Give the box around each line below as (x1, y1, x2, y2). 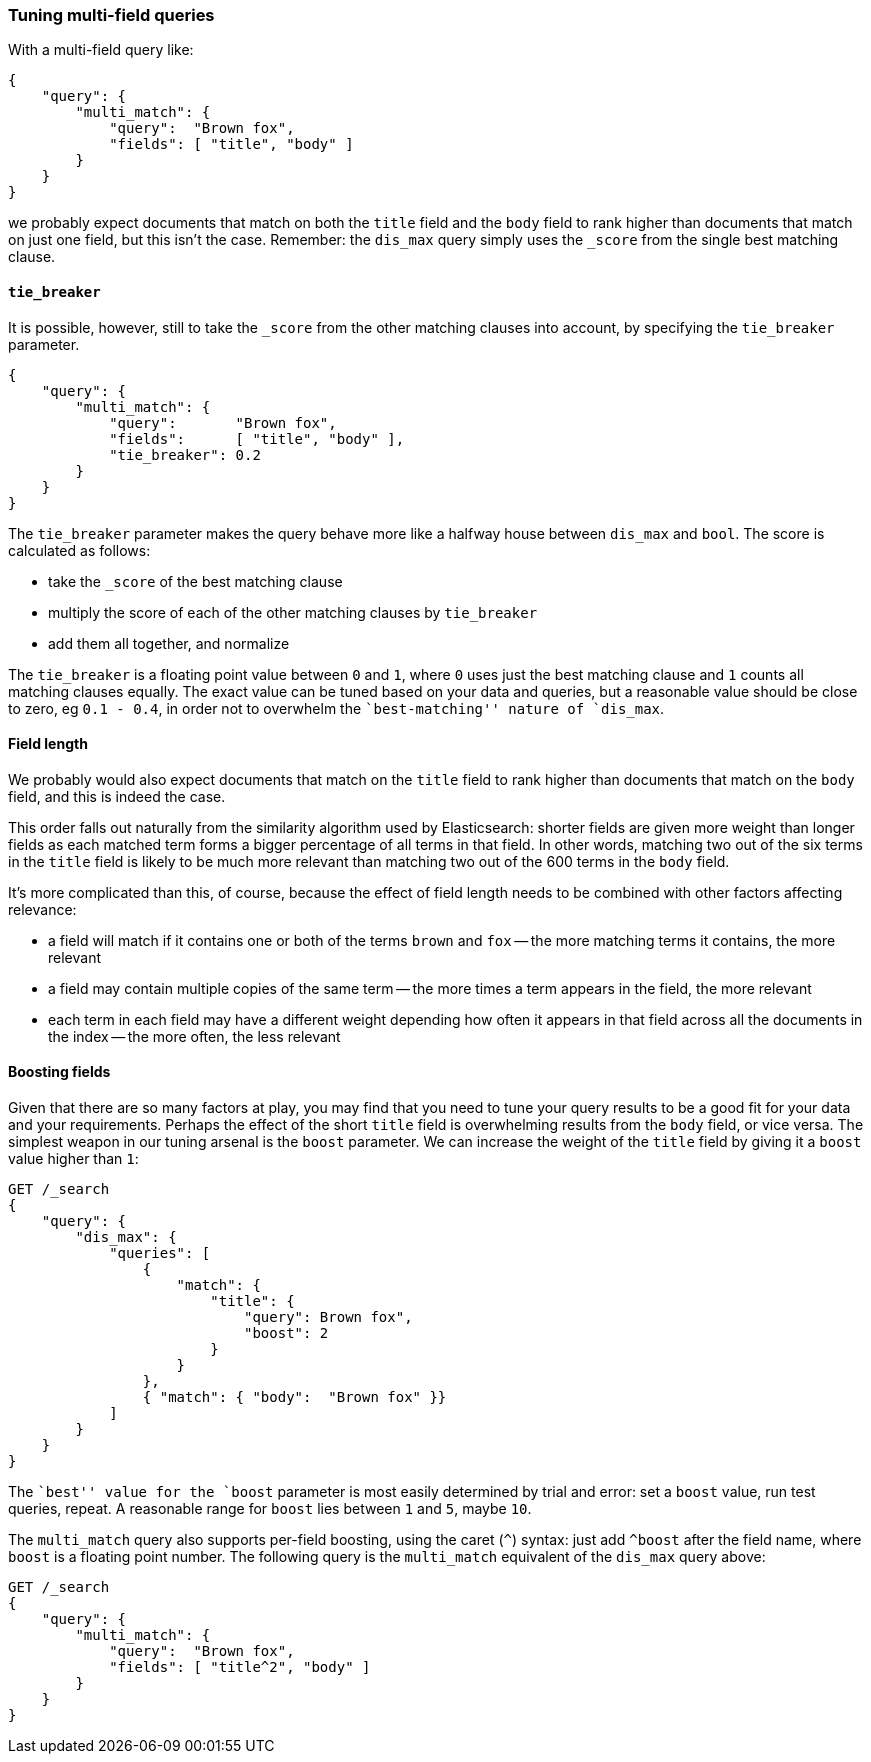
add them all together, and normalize (48, 634, 290, 652)
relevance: (8, 900, 77, 918)
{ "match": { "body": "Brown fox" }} (142, 1389, 447, 1406)
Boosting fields (8, 1063, 111, 1081)
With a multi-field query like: (8, 41, 194, 59)
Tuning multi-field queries (8, 5, 215, 25)
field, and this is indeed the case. (8, 787, 226, 805)
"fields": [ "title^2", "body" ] (109, 1659, 371, 1676)
